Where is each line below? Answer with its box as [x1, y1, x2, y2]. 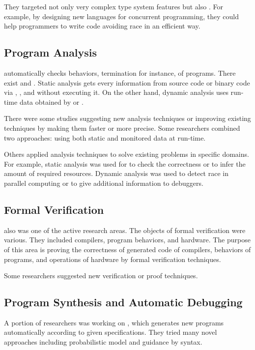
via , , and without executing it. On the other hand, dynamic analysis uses [4, 87, 228, 97]
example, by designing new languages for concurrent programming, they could [4, 11, 239, 21]
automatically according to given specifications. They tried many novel [4, 327, 217, 337]
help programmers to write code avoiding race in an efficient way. [4, 21, 200, 31]
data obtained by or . [19, 96, 84, 107]
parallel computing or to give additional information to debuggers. [4, 177, 203, 188]
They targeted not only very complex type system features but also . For [4, 1, 223, 11]
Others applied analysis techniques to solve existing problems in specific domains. [4, 149, 249, 159]
